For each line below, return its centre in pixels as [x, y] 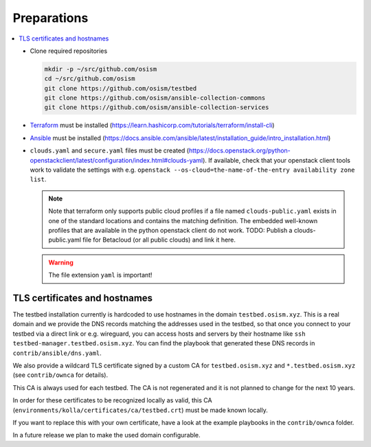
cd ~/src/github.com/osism [90, 79]
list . [38, 179]
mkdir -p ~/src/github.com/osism [101, 69]
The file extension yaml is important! [100, 275]
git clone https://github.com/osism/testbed [121, 88]
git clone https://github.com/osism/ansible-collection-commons [155, 98]
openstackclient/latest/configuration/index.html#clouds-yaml [116, 160]
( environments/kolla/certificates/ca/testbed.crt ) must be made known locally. [140, 410]
